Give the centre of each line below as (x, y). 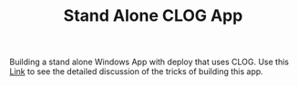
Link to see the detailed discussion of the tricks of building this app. (137, 72)
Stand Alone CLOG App (153, 16)
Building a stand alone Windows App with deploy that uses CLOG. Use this (149, 62)
